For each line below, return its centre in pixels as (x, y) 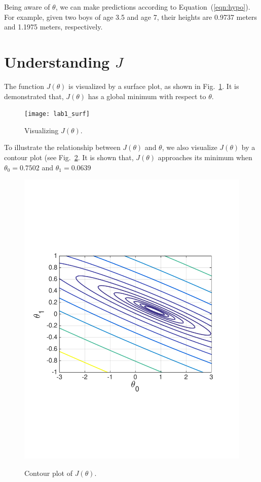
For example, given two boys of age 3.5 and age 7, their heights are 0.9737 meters (131, 17)
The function (24, 86)
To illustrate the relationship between (62, 147)
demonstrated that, (34, 96)
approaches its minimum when (205, 157)
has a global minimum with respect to (147, 96)
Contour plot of (48, 473)
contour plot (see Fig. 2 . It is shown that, (69, 157)
